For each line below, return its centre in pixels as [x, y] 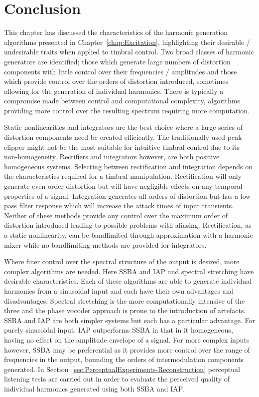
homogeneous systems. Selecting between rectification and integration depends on [128, 166]
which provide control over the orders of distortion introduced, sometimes [116, 81]
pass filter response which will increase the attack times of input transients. [119, 205]
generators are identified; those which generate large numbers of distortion [117, 61]
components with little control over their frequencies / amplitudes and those [121, 71]
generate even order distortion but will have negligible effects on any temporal [123, 186]
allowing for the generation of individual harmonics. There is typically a [114, 91]
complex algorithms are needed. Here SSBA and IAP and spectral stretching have [129, 271]
